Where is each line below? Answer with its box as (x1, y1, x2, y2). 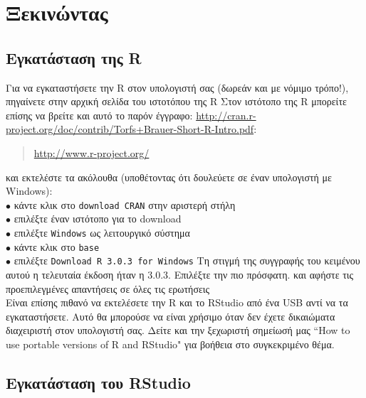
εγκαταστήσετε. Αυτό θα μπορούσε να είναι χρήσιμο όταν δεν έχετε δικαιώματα (6, 308, 335, 323)
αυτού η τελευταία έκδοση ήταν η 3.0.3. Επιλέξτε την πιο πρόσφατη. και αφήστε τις (6, 267, 354, 281)
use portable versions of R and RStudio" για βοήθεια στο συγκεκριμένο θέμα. (6, 336, 335, 351)
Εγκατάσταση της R (6, 46, 142, 68)
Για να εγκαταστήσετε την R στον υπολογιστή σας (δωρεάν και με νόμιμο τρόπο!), (6, 80, 349, 95)
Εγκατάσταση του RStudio (6, 371, 191, 393)
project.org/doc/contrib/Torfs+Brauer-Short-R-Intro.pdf (6, 122, 254, 136)
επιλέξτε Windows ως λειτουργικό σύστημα (14, 225, 190, 240)
